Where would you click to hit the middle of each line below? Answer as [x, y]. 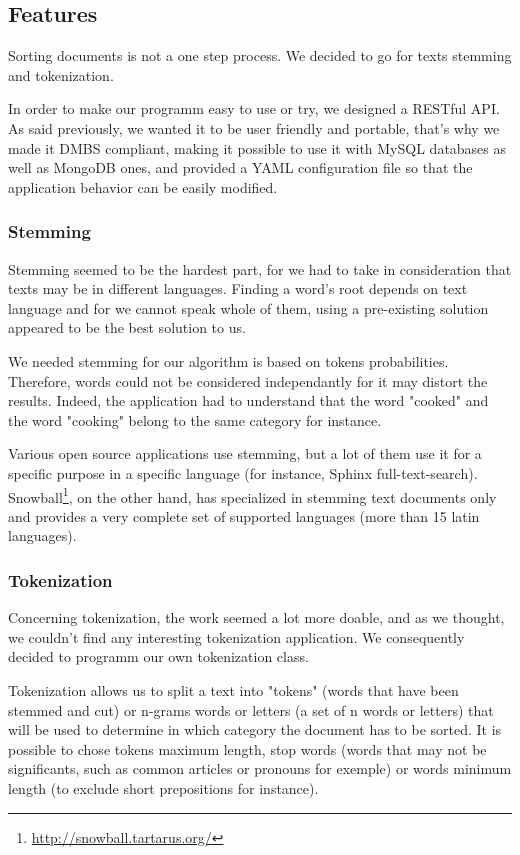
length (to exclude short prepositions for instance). [163, 787]
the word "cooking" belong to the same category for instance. [195, 419]
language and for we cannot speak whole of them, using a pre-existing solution [248, 307]
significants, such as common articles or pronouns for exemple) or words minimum [260, 768]
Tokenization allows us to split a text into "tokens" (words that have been [233, 689]
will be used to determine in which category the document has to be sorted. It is [255, 729]
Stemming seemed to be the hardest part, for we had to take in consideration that [260, 268]
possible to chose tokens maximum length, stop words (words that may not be [247, 748]
